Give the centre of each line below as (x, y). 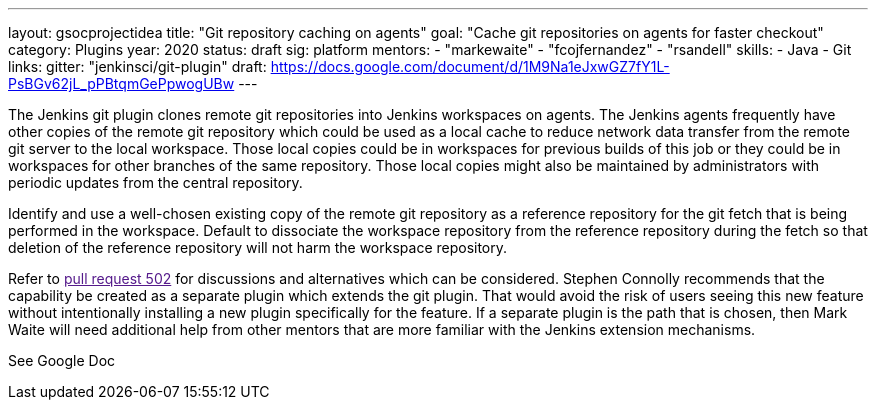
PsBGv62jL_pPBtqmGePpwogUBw (121, 83)
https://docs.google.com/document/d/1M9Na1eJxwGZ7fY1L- (470, 66)
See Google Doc (62, 360)
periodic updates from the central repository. (155, 182)
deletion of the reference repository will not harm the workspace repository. (258, 247)
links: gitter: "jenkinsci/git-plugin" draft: (137, 66)
